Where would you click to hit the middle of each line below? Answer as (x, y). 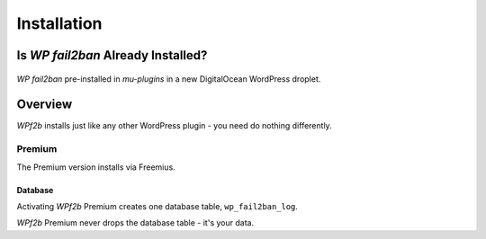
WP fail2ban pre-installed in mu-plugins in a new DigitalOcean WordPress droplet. (169, 79)
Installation (59, 23)
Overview (45, 105)
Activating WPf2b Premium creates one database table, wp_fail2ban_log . (157, 206)
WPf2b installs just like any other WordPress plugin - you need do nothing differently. (174, 126)
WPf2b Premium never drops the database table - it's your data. (135, 223)
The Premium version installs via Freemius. (96, 167)
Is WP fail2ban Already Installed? (112, 55)
